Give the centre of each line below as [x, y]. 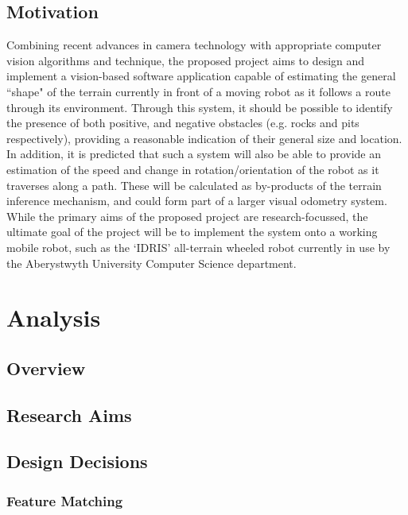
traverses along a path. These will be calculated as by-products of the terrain [194, 185]
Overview [46, 368]
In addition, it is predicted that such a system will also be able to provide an [194, 154]
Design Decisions [77, 461]
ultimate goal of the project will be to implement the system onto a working [192, 232]
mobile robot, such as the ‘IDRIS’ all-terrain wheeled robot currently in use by [198, 247]
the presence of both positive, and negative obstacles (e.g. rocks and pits [183, 123]
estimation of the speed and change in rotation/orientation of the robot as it [193, 169]
